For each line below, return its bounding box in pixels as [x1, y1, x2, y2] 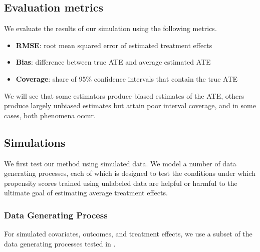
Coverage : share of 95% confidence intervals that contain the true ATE [16, 73, 238, 84]
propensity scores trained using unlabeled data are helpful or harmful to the [4, 177, 237, 188]
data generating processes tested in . [4, 238, 116, 248]
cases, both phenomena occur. [4, 110, 96, 120]
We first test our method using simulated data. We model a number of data [4, 158, 236, 168]
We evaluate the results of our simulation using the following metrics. [4, 23, 217, 34]
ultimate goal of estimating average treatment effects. [4, 187, 168, 198]
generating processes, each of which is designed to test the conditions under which [4, 168, 255, 178]
